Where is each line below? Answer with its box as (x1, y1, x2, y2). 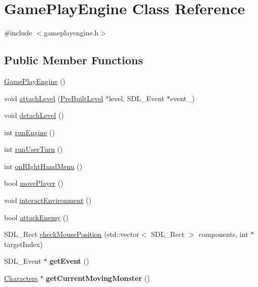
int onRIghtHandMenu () (4, 160, 83, 171)
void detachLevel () (4, 110, 64, 120)
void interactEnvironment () (4, 195, 92, 206)
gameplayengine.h (44, 27, 99, 38)
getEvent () (49, 256, 89, 266)
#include (4, 27, 32, 38)
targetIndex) (4, 238, 43, 249)
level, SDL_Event (108, 93, 165, 103)
